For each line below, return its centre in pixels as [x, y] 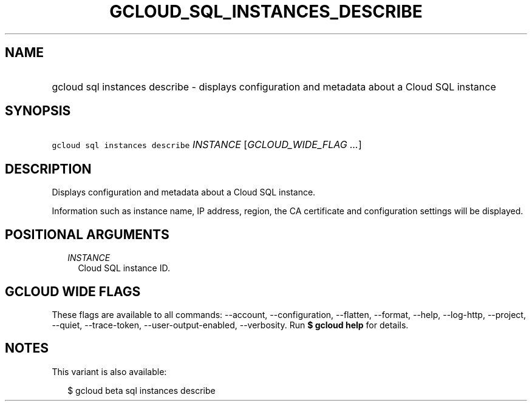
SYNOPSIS [38, 111]
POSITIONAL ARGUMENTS [87, 234]
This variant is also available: [109, 371]
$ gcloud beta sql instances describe [142, 390]
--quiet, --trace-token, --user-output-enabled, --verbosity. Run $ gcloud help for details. [230, 325]
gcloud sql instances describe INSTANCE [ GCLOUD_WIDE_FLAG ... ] [207, 145]
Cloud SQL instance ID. [124, 268]
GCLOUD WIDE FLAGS [73, 291]
